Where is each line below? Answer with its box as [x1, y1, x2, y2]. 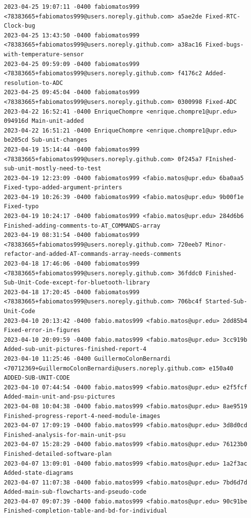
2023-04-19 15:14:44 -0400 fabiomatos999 [4, 146, 140, 153]
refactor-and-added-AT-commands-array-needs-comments [4, 251, 182, 258]
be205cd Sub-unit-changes [4, 136, 87, 144]
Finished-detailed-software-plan [4, 450, 112, 457]
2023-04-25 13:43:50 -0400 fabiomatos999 [4, 32, 140, 39]
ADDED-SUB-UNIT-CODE [4, 374, 70, 382]
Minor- [205, 241, 227, 248]
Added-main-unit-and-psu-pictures [4, 393, 116, 401]
